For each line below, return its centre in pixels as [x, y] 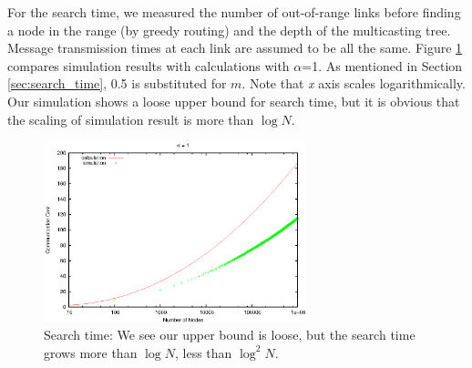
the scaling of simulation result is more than [131, 119]
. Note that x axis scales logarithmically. [354, 83]
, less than [204, 352]
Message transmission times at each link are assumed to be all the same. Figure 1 [235, 48]
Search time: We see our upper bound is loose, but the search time [230, 335]
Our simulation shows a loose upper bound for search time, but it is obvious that [234, 101]
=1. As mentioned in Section [382, 65]
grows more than [91, 352]
